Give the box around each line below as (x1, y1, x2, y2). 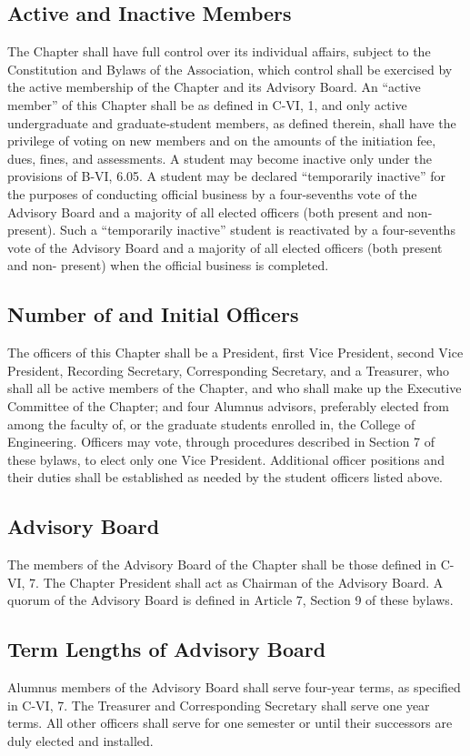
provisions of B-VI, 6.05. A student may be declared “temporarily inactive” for (7, 166, 446, 186)
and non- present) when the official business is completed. (7, 256, 329, 275)
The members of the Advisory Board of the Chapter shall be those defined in (7, 555, 436, 574)
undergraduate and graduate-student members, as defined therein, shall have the (7, 113, 456, 132)
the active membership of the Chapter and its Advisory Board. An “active (7, 77, 421, 96)
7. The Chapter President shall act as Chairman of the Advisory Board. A (29, 572, 444, 591)
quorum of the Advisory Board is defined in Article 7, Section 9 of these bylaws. (7, 590, 454, 610)
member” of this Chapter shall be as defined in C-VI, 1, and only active (7, 95, 407, 114)
